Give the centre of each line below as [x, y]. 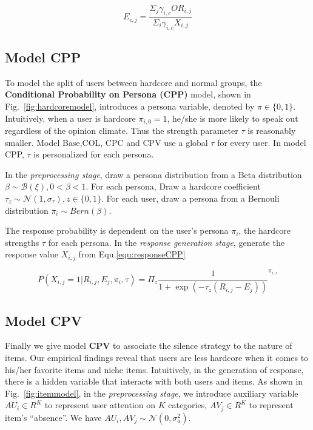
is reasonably [272, 131]
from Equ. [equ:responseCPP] [132, 254]
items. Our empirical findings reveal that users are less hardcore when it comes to [157, 358]
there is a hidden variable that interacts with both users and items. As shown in [154, 381]
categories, [188, 405]
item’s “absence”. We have [53, 417]
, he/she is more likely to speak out [233, 118]
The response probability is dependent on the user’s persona [117, 230]
